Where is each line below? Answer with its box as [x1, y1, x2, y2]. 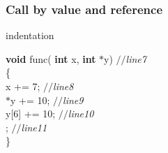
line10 [68, 106, 94, 121]
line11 [21, 119, 47, 134]
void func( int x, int [6, 51, 96, 66]
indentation [6, 28, 54, 43]
